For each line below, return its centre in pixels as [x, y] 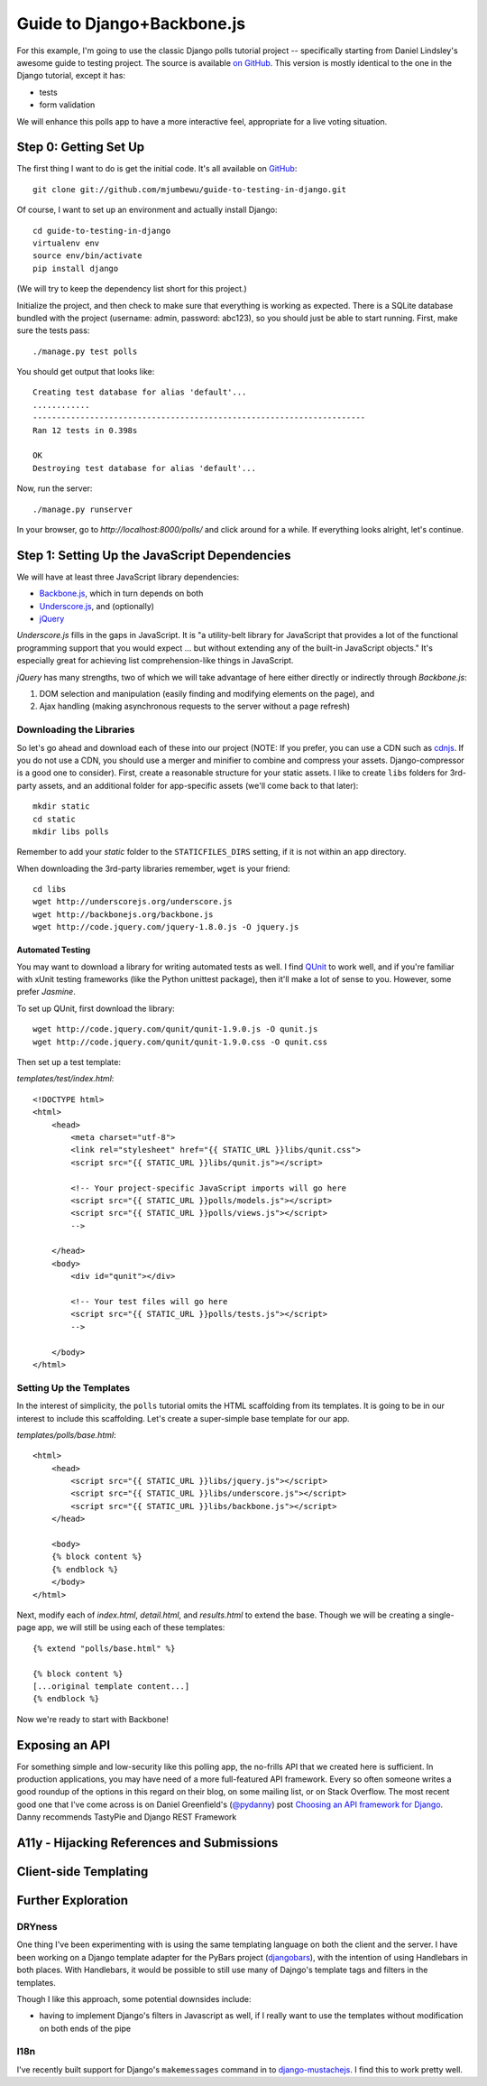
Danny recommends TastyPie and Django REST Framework [127, 1817]
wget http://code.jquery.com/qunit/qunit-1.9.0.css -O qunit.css [180, 1042]
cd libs [50, 890]
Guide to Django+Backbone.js [131, 23]
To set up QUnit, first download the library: [96, 1008]
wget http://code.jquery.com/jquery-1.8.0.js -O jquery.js [166, 927]
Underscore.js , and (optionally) [97, 606]
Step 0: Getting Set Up [81, 148]
